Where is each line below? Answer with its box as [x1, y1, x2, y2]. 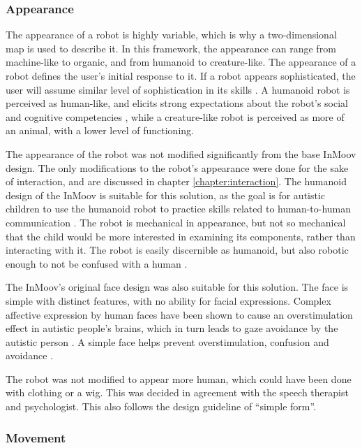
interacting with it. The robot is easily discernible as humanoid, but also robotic [6, 243, 349, 257]
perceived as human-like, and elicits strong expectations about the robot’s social [6, 96, 348, 110]
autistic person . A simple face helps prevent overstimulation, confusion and [6, 334, 329, 349]
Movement [6, 428, 66, 446]
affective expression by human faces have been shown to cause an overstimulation [6, 307, 353, 321]
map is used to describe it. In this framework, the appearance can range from [6, 41, 336, 55]
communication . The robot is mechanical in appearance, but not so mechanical [6, 215, 346, 229]
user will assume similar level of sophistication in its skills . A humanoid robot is [6, 82, 350, 96]
